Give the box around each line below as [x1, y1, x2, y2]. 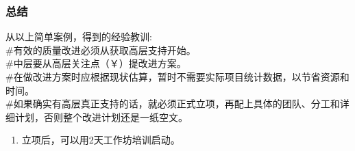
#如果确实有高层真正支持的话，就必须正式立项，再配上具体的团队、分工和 [5, 96, 340, 111]
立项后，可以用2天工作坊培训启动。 [21, 133, 180, 147]
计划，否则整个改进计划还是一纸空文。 [14, 109, 188, 124]
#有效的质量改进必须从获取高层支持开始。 [5, 42, 196, 57]
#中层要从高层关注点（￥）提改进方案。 [5, 56, 186, 70]
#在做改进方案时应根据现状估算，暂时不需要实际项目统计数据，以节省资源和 [5, 70, 350, 83]
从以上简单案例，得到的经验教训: [5, 29, 152, 44]
